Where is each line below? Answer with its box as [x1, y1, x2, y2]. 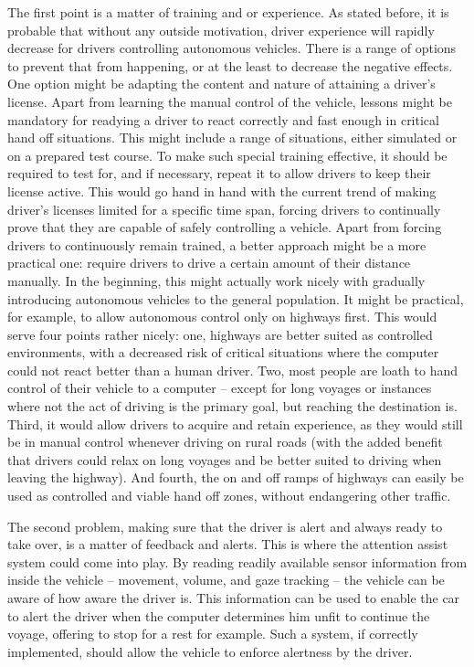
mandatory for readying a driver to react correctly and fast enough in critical [7, 110, 439, 129]
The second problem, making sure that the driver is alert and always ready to [7, 516, 443, 535]
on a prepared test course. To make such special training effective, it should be [7, 145, 448, 164]
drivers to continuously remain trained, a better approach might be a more [7, 235, 427, 254]
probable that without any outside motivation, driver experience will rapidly [7, 20, 435, 39]
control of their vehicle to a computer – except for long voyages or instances [7, 378, 432, 397]
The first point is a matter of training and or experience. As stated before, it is [7, 3, 449, 21]
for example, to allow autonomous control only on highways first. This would [7, 307, 437, 326]
